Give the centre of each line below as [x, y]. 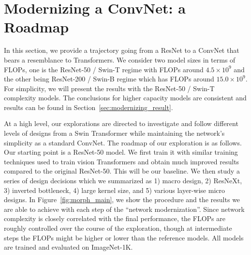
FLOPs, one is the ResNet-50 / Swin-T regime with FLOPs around [104, 69]
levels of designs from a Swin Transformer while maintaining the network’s [114, 133]
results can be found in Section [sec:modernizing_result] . [89, 107]
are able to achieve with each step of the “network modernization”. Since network [124, 209]
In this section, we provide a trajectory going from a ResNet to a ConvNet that [122, 50]
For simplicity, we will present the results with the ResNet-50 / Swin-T [109, 88]
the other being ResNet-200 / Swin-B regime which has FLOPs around [109, 79]
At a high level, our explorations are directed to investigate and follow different [121, 123]
